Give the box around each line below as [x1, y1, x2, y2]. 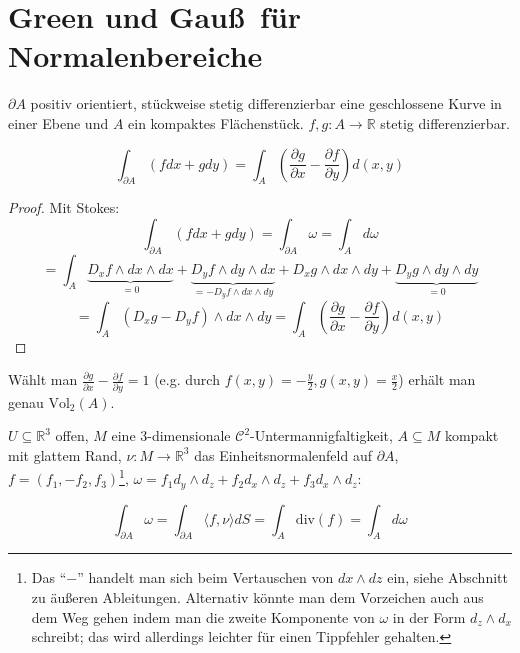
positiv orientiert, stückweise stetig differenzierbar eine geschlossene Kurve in [30, 93, 502, 114]
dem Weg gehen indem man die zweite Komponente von [31, 606, 375, 627]
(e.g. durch [154, 369, 220, 390]
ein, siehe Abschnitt [387, 567, 508, 588]
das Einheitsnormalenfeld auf [194, 444, 372, 465]
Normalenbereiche [8, 35, 263, 76]
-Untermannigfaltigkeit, [250, 425, 393, 446]
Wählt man [8, 369, 78, 390]
